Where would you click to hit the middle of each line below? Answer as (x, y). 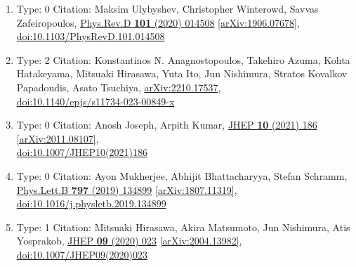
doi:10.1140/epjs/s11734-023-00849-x (95, 101)
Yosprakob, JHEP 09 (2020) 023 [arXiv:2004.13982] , (129, 241)
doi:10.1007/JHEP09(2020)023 (82, 254)
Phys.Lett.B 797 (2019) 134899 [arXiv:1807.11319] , (127, 189)
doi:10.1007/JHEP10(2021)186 (82, 152)
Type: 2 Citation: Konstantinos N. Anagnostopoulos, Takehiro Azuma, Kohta (183, 59)
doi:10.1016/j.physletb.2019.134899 (91, 203)
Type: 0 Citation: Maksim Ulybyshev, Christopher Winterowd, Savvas (167, 8)
